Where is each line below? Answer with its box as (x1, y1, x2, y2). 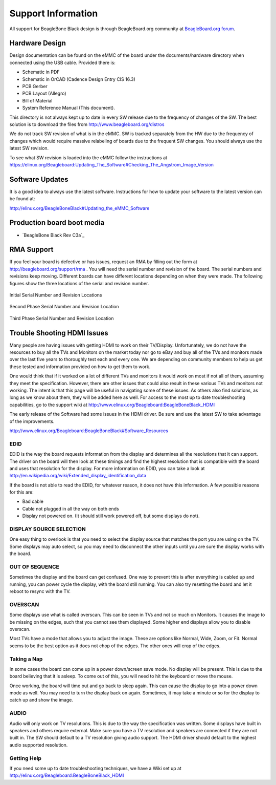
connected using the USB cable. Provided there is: (9, 59, 116, 66)
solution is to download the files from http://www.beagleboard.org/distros (9, 121, 165, 128)
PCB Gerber (22, 83, 48, 90)
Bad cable (22, 498, 43, 504)
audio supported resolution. (9, 741, 68, 748)
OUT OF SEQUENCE (9, 563, 60, 570)
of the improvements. (9, 418, 55, 425)
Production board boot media (9, 218, 105, 227)
